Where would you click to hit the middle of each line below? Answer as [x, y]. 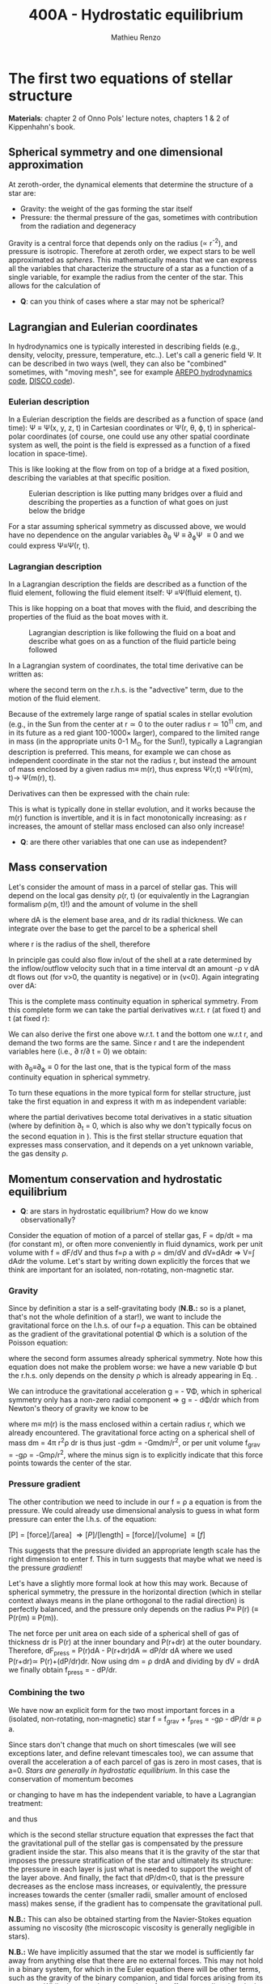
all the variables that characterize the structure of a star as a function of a [131, 269]
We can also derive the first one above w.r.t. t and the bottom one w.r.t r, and [135, 1034]
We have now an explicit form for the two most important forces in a [122, 1710]
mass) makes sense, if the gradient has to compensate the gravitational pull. [135, 1904]
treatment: [25, 1804]
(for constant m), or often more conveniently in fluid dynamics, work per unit [135, 1244]
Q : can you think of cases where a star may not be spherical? [122, 302]
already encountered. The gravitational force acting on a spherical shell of [132, 1433]
